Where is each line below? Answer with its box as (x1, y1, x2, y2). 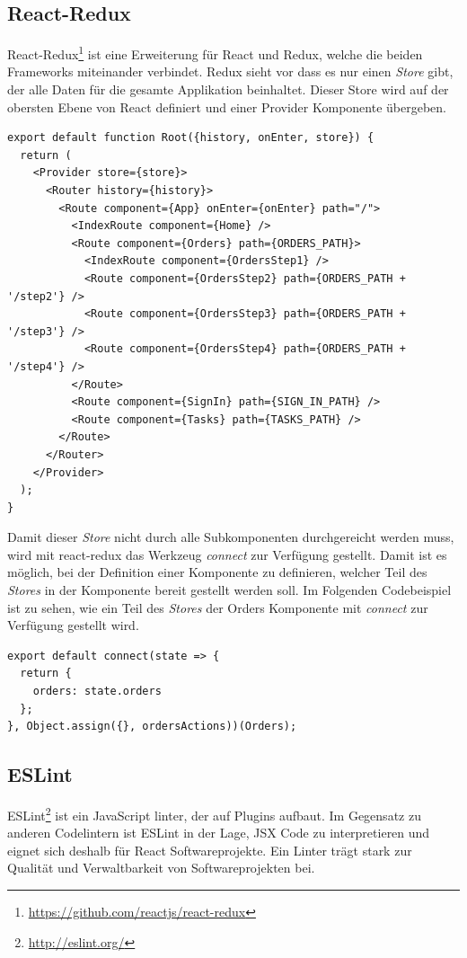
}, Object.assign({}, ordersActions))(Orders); (7, 720, 297, 733)
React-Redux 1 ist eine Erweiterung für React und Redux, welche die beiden (7, 42, 423, 63)
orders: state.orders (32, 685, 162, 698)
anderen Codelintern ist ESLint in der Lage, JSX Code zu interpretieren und (7, 823, 430, 842)
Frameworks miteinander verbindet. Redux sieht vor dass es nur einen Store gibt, (7, 62, 454, 81)
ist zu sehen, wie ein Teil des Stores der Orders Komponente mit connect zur (7, 598, 428, 616)
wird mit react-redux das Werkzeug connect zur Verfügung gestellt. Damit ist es (7, 545, 447, 563)
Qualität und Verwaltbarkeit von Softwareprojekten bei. (7, 858, 315, 877)
